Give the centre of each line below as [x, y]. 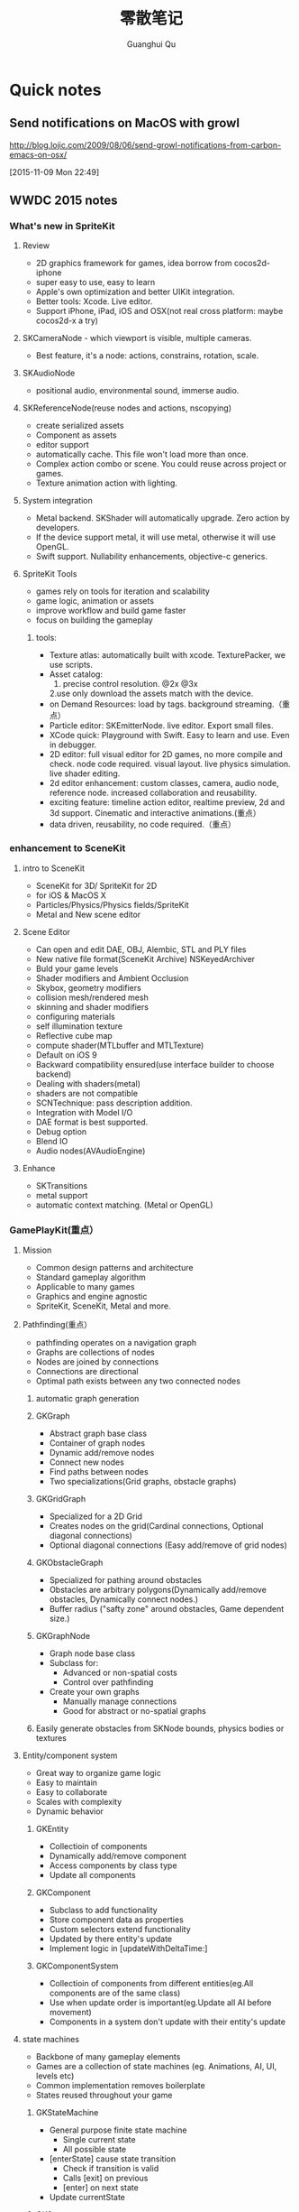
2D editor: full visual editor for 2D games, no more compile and [166, 754]
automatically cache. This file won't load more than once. [142, 454]
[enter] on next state [101, 2188]
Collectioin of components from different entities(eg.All [151, 1984]
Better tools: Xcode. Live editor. [94, 301]
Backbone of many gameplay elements [108, 2057]
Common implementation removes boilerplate [120, 2086]
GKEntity [52, 1829]
